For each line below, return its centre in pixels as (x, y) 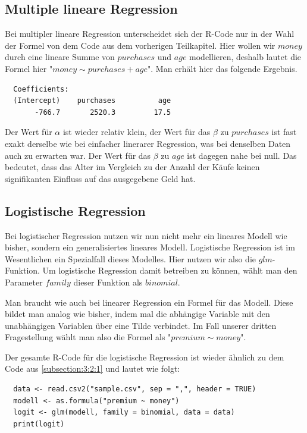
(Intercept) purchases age (92, 101)
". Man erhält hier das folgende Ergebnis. (223, 68)
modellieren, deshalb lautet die (245, 57)
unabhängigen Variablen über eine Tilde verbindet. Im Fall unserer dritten (141, 325)
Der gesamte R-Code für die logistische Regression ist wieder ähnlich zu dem (145, 357)
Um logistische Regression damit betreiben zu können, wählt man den (170, 270)
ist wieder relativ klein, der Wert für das (137, 132)
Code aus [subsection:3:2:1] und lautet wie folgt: (93, 368)
